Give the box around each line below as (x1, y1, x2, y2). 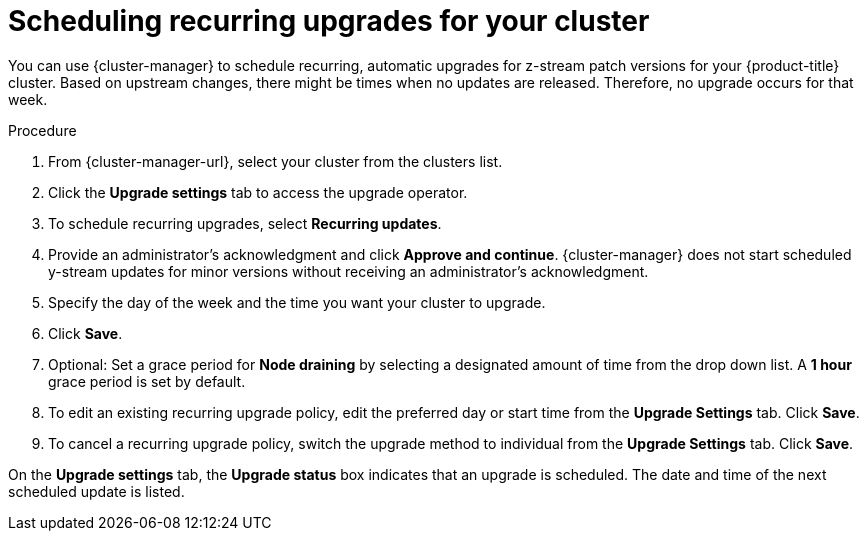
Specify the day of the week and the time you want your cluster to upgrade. (48, 293, 546, 311)
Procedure (8, 121, 77, 139)
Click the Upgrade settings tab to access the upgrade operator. (48, 183, 468, 201)
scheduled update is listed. (8, 482, 185, 500)
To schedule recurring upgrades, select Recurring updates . (48, 214, 442, 232)
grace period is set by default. (48, 372, 246, 390)
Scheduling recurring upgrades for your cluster (8, 4, 650, 38)
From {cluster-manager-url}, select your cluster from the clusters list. (48, 152, 503, 170)
